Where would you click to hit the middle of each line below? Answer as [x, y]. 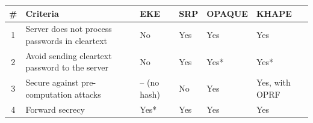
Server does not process [69, 29]
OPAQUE [227, 13]
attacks [88, 94]
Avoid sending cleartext [69, 55]
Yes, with [273, 82]
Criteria [42, 13]
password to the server [67, 67]
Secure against [52, 82]
